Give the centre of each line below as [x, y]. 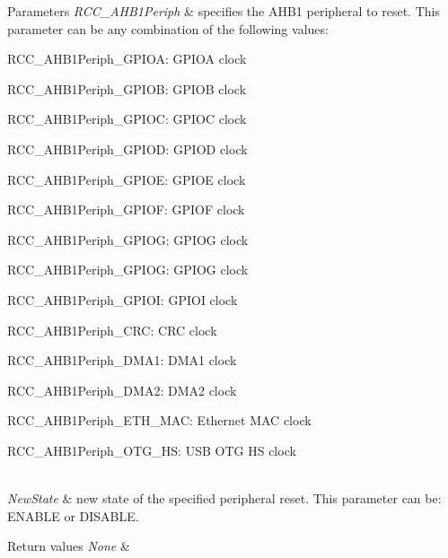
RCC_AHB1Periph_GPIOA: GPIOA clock [127, 59]
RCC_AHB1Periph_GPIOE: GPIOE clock [127, 179]
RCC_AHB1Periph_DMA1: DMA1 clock [122, 360]
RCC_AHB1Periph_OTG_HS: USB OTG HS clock [152, 450]
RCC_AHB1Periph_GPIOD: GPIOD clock [127, 148]
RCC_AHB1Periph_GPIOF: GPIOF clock [126, 209]
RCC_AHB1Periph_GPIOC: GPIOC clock [127, 119]
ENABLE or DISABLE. [73, 515]
